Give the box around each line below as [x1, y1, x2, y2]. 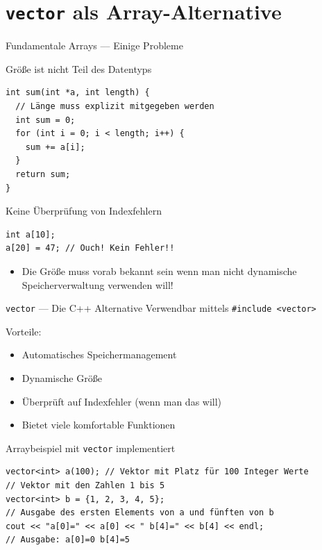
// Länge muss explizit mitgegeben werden [15, 101, 214, 112]
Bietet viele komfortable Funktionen [22, 417, 176, 432]
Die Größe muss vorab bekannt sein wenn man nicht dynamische [22, 263, 297, 278]
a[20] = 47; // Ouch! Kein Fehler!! [6, 243, 175, 253]
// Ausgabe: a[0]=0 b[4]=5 [6, 535, 130, 545]
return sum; [15, 169, 71, 179]
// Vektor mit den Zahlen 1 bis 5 [6, 481, 165, 491]
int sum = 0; [15, 115, 76, 125]
